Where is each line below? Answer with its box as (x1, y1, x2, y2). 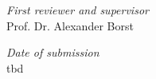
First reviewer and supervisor (6, 2, 149, 18)
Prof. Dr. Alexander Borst (6, 17, 134, 34)
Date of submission (6, 44, 99, 61)
